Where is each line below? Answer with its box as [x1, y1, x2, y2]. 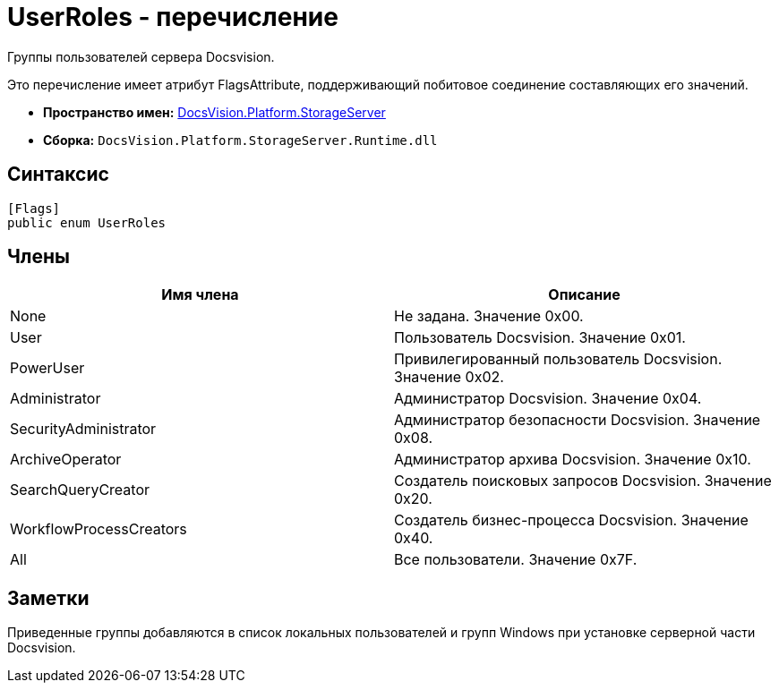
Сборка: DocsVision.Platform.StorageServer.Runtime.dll [43, 132, 438, 148]
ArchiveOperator [10, 450, 122, 469]
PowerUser [10, 359, 85, 378]
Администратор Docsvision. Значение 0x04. [394, 389, 702, 408]
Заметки [7, 586, 90, 609]
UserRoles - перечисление [7, 2, 338, 32]
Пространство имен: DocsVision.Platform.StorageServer [43, 104, 386, 120]
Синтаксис [7, 163, 109, 186]
